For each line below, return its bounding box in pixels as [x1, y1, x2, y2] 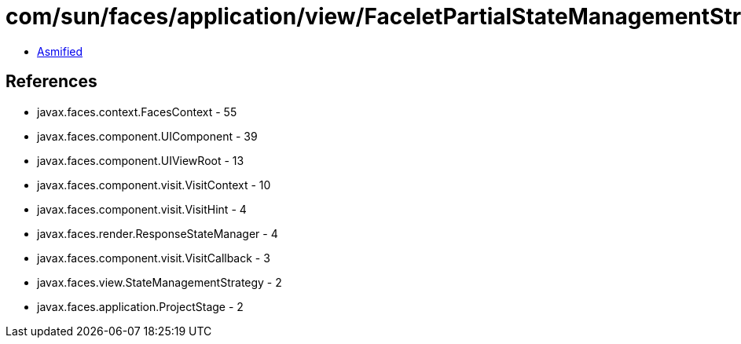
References [6, 71, 97, 92]
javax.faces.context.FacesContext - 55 [37, 104, 237, 119]
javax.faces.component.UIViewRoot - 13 [37, 153, 244, 167]
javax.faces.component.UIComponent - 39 [37, 129, 258, 143]
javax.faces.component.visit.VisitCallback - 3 [37, 251, 270, 265]
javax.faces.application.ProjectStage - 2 [37, 299, 244, 313]
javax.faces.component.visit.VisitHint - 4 [37, 202, 247, 216]
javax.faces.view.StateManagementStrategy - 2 [37, 275, 282, 289]
